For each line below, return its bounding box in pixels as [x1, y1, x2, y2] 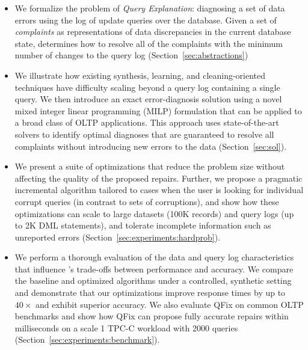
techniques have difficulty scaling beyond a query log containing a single [14, 81, 280, 93]
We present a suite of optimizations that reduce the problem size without [14, 160, 285, 173]
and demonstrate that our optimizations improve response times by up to [14, 286, 286, 299]
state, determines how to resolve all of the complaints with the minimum [14, 37, 283, 49]
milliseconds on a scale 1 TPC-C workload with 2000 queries [14, 321, 238, 334]
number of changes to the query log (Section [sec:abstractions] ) [14, 49, 248, 61]
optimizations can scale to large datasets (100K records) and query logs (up [14, 207, 294, 220]
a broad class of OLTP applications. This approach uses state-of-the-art [14, 116, 279, 129]
